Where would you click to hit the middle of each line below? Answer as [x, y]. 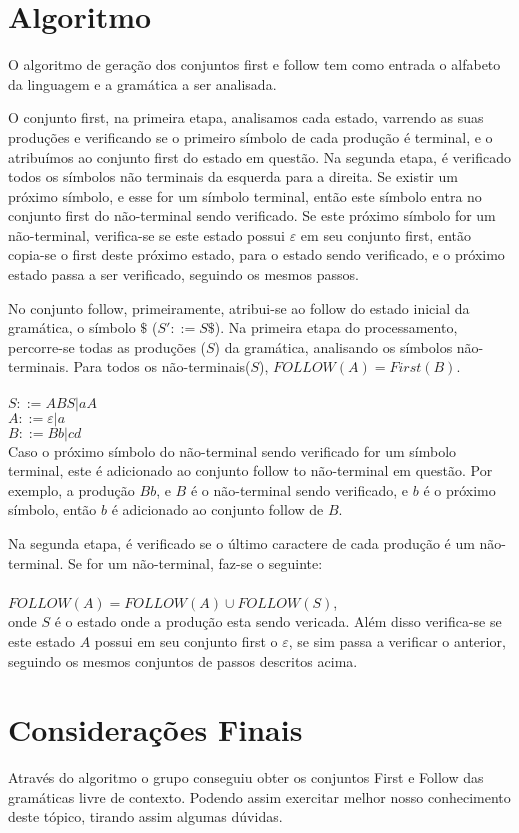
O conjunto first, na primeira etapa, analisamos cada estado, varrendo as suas [246, 117]
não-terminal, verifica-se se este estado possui [146, 234]
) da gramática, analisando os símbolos [333, 346]
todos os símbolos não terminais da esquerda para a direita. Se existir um [233, 176]
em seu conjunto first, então [385, 234]
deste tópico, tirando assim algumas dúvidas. [145, 816]
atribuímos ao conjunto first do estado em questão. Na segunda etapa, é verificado [259, 156]
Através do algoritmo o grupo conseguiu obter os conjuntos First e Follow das [246, 777]
